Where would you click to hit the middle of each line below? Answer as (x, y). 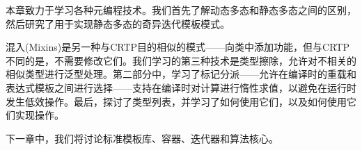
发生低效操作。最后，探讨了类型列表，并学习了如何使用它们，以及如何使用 (176, 101)
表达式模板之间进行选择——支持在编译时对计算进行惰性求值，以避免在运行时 (181, 87)
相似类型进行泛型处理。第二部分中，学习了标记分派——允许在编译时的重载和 (181, 74)
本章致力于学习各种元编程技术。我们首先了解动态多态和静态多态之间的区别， (181, 10)
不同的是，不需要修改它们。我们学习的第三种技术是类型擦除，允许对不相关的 (181, 60)
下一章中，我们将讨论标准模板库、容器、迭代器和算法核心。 (142, 138)
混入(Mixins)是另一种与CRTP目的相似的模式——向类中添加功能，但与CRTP (178, 47)
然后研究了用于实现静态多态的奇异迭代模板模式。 (118, 23)
